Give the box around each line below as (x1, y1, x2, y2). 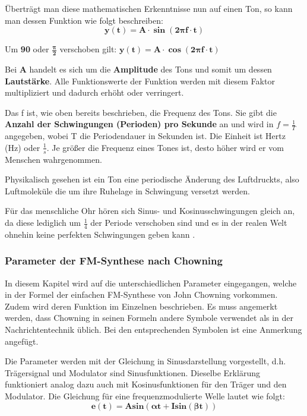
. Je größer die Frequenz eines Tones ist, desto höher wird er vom (46, 141, 284, 153)
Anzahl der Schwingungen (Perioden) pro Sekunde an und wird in (5, 118, 274, 130)
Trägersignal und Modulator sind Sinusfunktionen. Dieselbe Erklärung (5, 366, 260, 379)
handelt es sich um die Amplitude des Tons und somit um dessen (29, 63, 272, 75)
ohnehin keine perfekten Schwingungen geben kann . (5, 228, 195, 240)
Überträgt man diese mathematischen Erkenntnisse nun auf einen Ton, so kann (5, 2, 293, 14)
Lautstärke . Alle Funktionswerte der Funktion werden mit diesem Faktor (5, 74, 275, 87)
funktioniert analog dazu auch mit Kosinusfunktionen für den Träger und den (5, 378, 287, 390)
